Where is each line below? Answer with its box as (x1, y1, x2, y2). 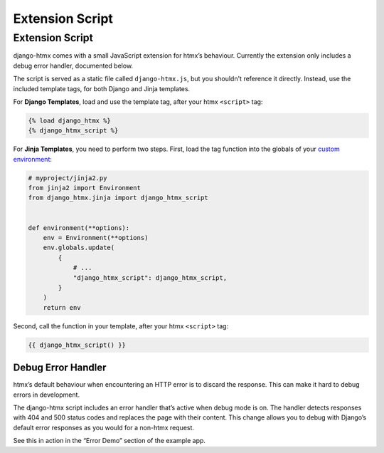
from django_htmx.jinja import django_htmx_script (28, 194, 209, 202)
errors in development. (13, 390, 80, 399)
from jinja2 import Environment (28, 184, 142, 192)
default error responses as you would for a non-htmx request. (13, 423, 195, 432)
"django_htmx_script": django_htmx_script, (73, 274, 228, 281)
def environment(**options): (28, 224, 130, 231)
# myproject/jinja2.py (28, 174, 107, 182)
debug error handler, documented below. (13, 61, 134, 70)
